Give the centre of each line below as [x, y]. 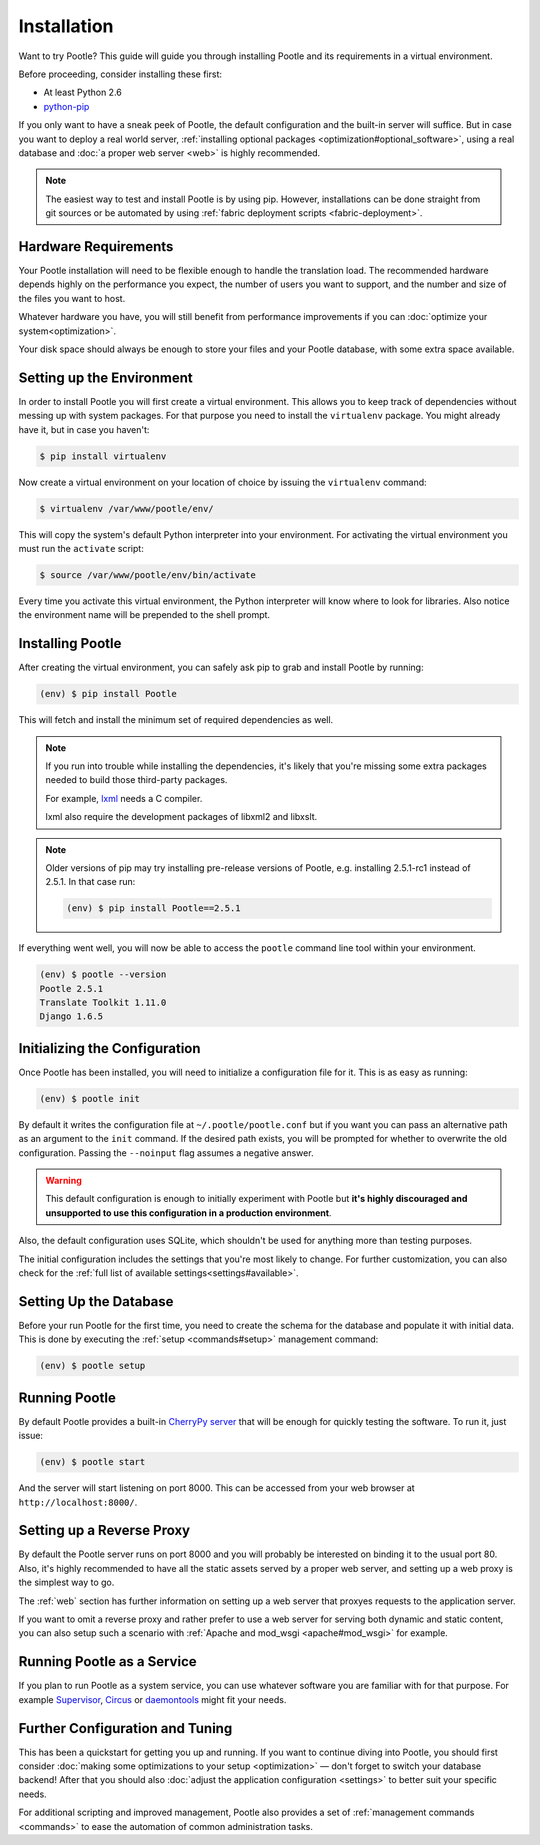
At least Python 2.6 [82, 92]
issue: [31, 1436]
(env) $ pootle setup [92, 1366]
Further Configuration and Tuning [125, 1728]
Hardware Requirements [96, 246]
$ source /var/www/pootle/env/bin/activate [148, 574]
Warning [63, 1181]
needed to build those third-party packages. [136, 780]
